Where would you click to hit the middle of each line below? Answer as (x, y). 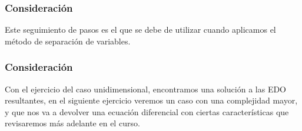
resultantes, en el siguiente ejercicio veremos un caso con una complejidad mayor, (151, 100)
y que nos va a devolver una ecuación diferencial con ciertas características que (147, 111)
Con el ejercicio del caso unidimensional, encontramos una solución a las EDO (146, 89)
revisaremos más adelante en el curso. (72, 123)
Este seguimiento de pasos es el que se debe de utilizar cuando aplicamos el (140, 30)
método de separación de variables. (68, 41)
